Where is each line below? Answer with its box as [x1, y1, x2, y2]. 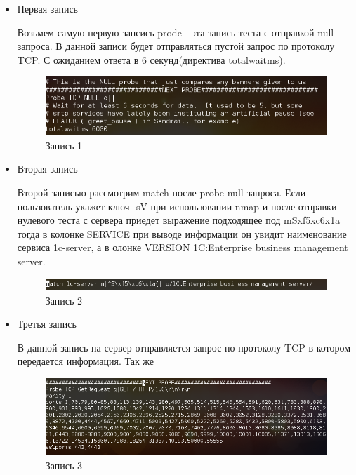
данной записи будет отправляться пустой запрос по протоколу [65, 39, 335, 53]
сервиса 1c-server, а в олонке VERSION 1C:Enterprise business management [17, 240, 348, 255]
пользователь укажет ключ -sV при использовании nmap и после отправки [17, 199, 337, 213]
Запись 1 [45, 138, 83, 152]
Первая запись [17, 1, 79, 15]
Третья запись [17, 316, 77, 331]
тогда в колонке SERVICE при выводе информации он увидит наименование [17, 226, 347, 241]
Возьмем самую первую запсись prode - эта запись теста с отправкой [17, 25, 315, 39]
